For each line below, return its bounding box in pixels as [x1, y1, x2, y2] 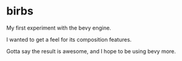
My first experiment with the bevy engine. [6, 24, 112, 31]
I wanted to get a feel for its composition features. [6, 36, 132, 43]
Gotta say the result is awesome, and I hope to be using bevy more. [6, 47, 176, 55]
